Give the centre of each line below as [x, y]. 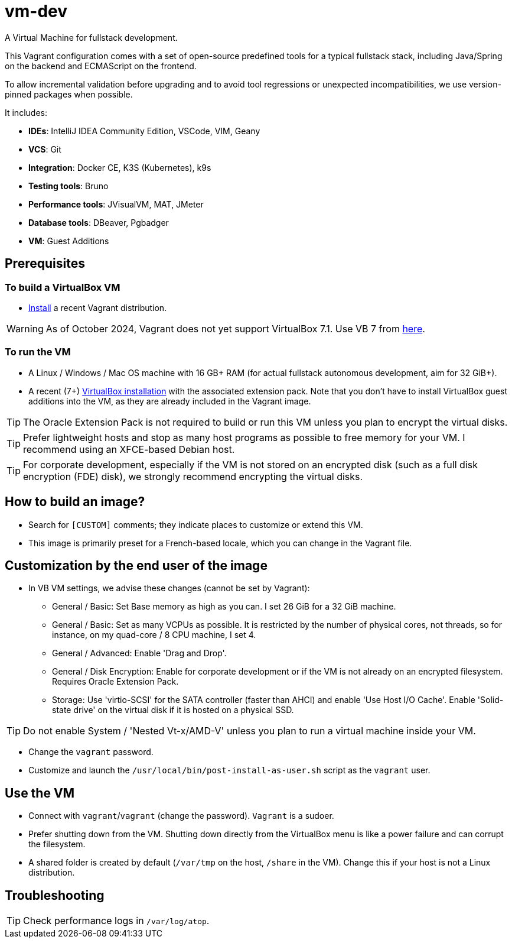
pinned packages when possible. [69, 94]
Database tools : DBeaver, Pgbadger [99, 222]
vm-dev [36, 11]
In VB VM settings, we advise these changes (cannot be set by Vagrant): [169, 588]
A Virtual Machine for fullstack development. [91, 37]
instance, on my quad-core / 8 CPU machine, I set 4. [154, 635]
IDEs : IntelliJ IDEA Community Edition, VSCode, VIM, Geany [144, 131]
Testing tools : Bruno [69, 186]
